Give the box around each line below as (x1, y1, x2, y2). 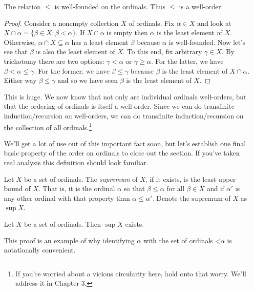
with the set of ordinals (143, 235, 213, 245)
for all (167, 183, 185, 194)
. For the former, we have (34, 65, 110, 76)
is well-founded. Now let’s (169, 37, 246, 47)
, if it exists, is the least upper (146, 174, 236, 184)
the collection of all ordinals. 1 (4, 120, 92, 132)
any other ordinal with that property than (4, 193, 130, 203)
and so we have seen (57, 75, 118, 85)
